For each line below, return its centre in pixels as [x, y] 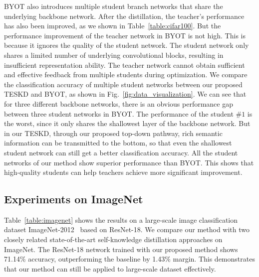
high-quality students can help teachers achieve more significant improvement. [123, 172]
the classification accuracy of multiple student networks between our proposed [123, 84]
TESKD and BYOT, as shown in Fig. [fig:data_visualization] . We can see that [125, 94]
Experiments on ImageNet [74, 199]
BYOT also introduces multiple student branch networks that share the [114, 6]
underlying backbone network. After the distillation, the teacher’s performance [124, 16]
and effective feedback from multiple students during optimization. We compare [126, 74]
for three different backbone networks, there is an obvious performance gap [119, 103]
